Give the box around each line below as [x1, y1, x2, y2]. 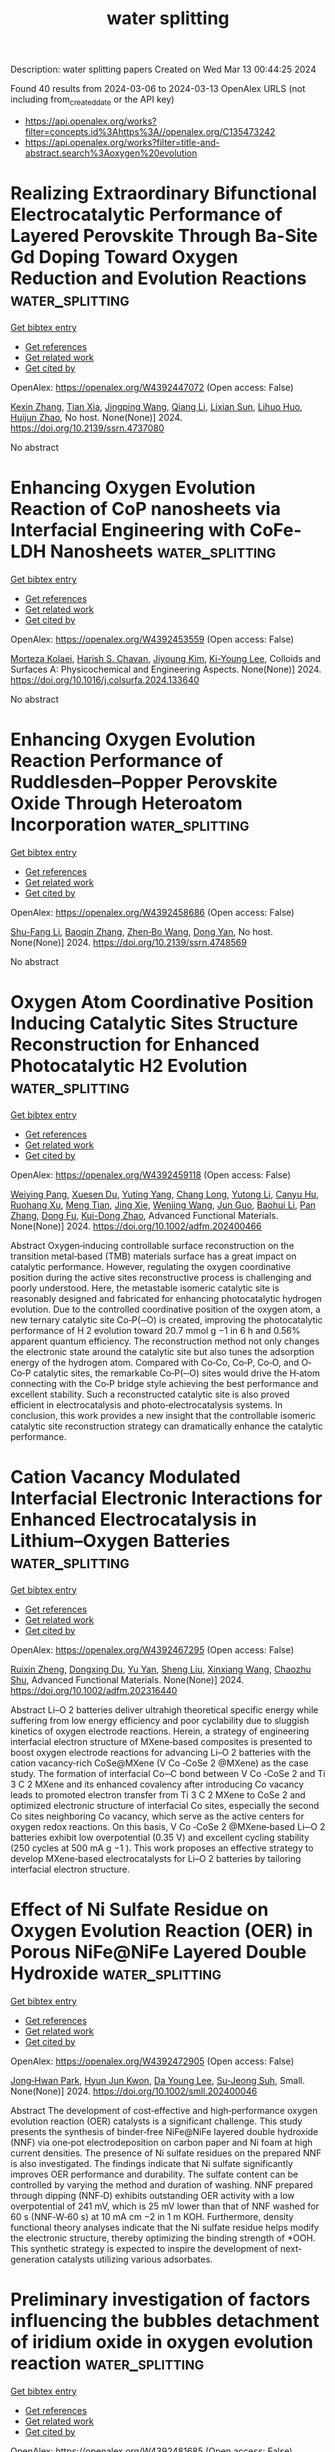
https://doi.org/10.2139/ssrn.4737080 [10, 422, 165, 434]
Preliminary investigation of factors [10, 2288, 311, 2311]
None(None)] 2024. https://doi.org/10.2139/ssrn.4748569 [10, 936, 247, 948]
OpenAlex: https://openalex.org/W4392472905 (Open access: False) [10, 2055, 295, 2067]
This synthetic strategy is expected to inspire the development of [10, 2242, 278, 2254]
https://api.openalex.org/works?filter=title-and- [24, 136, 220, 148]
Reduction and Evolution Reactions [10, 267, 307, 290]
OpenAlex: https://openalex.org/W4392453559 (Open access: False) [10, 633, 295, 645]
